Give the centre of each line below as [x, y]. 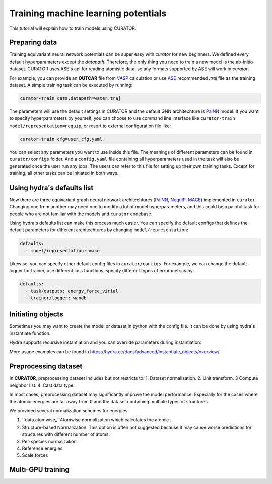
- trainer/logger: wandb [56, 298]
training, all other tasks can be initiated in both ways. [64, 173]
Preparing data [33, 43]
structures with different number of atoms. [66, 434]
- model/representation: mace [63, 250]
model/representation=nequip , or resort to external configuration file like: [90, 126]
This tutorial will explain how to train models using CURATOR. [73, 28]
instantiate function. [30, 333]
